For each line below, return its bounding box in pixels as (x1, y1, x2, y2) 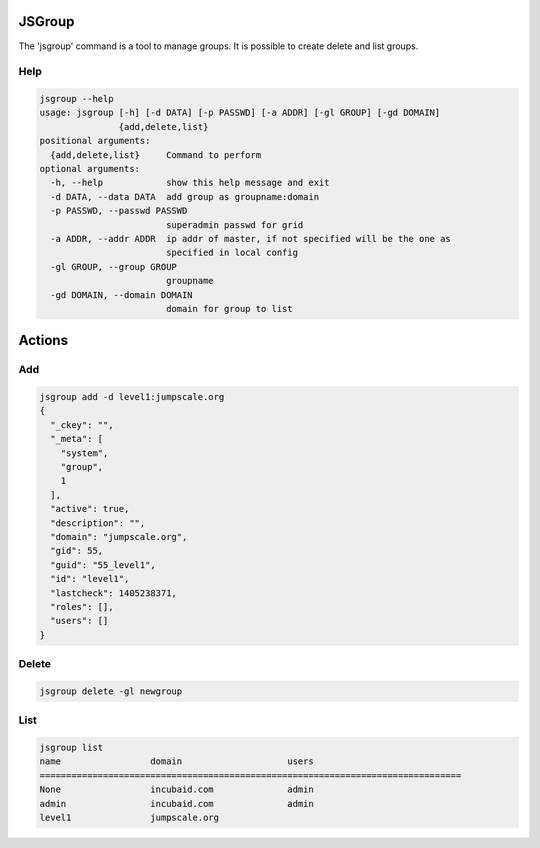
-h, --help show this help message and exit (50, 177, 330, 189)
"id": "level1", (50, 573, 130, 585)
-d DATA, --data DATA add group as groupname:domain (50, 191, 320, 202)
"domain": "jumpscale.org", (50, 531, 188, 542)
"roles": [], (50, 601, 114, 612)
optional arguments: (39, 163, 140, 175)
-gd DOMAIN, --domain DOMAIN (50, 289, 194, 300)
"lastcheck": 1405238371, (50, 587, 177, 599)
